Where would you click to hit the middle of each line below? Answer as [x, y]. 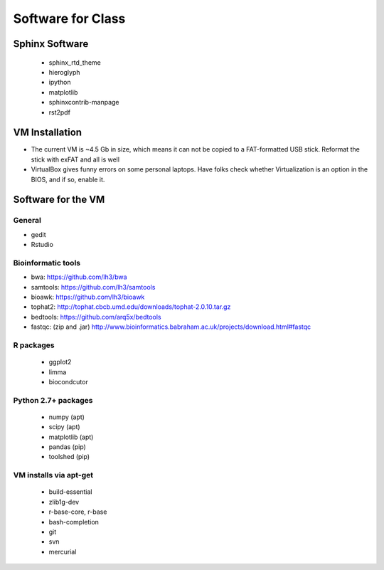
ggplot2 [60, 362]
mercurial [63, 551]
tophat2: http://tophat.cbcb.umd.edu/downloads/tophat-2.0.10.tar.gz [131, 307]
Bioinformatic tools [47, 263]
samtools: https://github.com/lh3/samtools [93, 287]
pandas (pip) [68, 447]
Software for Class [69, 19]
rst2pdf [60, 112]
